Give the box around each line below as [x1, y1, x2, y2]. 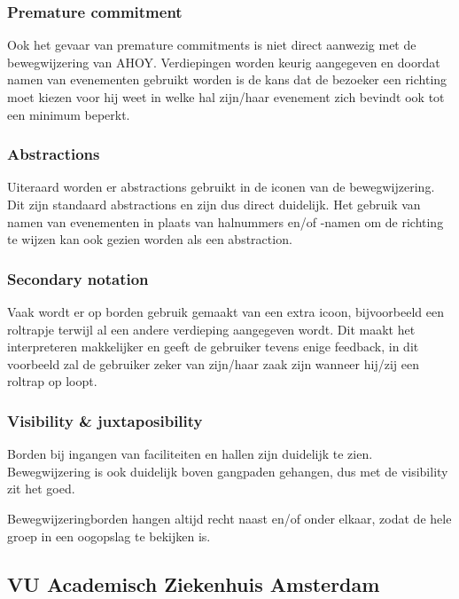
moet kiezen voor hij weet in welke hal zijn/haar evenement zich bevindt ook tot [7, 88, 445, 106]
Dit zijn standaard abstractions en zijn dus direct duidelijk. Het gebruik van [7, 195, 421, 213]
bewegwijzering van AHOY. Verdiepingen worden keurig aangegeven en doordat [7, 52, 440, 71]
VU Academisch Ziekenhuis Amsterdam [7, 570, 380, 597]
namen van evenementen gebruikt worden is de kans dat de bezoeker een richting [7, 70, 447, 89]
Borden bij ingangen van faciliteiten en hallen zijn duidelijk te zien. [7, 445, 373, 463]
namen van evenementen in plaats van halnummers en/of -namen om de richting [7, 212, 444, 231]
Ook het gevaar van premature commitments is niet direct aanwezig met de [7, 35, 416, 54]
